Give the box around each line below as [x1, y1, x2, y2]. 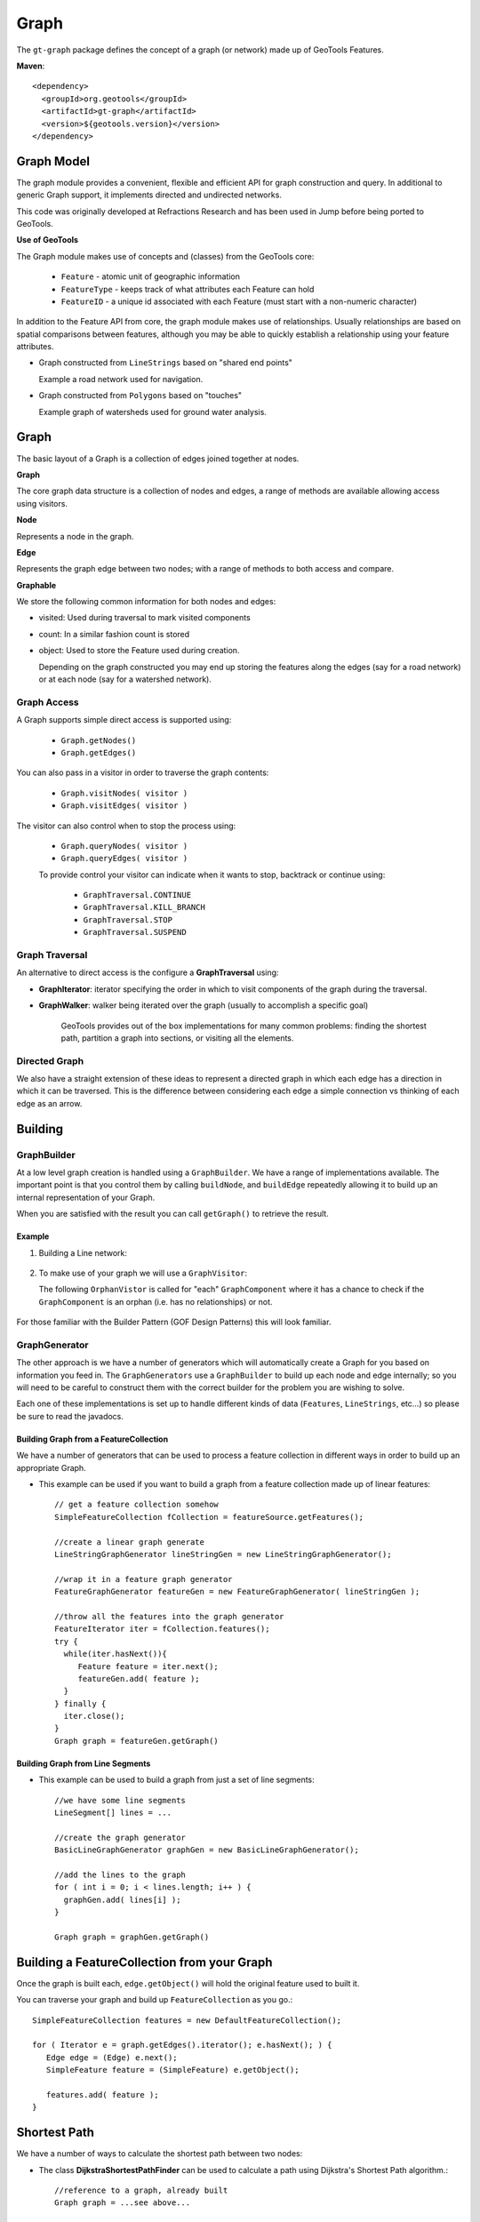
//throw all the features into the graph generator [54, 1611, 284, 1621]
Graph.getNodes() [60, 735, 137, 746]
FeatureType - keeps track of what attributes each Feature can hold [60, 284, 315, 294]
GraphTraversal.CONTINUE [83, 890, 191, 900]
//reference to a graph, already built [54, 2186, 228, 2195]
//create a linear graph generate [54, 1537, 204, 1547]
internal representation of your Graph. [16, 1192, 156, 1203]
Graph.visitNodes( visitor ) [60, 787, 188, 798]
